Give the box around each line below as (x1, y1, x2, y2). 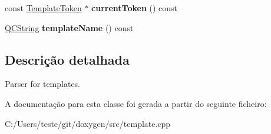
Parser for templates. (5, 78, 81, 90)
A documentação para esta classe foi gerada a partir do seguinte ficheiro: (5, 97, 267, 109)
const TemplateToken (5, 2, 82, 14)
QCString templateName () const (5, 21, 134, 33)
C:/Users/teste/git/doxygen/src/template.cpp (5, 117, 171, 129)
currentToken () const (91, 2, 178, 14)
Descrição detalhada (5, 50, 130, 68)
